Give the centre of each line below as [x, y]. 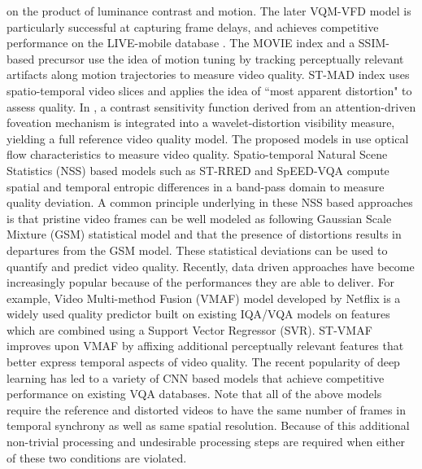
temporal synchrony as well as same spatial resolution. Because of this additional [208, 425]
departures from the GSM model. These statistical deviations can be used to [197, 250]
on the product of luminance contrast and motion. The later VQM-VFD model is [209, 11]
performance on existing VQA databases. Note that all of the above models [194, 394]
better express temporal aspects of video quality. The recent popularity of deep [203, 362]
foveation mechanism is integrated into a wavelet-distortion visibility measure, [201, 123]
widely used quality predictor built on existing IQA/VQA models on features [198, 314]
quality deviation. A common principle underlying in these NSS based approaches [210, 202]
